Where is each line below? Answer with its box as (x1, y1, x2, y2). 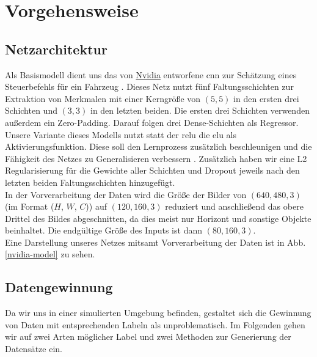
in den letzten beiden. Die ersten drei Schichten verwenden (90, 104, 310, 117)
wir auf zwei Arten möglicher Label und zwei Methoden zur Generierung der (5, 330, 291, 343)
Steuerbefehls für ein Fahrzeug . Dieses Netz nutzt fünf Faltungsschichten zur (5, 80, 294, 93)
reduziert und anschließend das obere (165, 200, 304, 213)
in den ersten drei (233, 92, 299, 105)
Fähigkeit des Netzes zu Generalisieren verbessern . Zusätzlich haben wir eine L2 (5, 152, 307, 164)
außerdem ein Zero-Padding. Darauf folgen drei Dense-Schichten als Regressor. (5, 116, 299, 128)
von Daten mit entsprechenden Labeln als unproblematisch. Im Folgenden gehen (5, 318, 305, 331)
